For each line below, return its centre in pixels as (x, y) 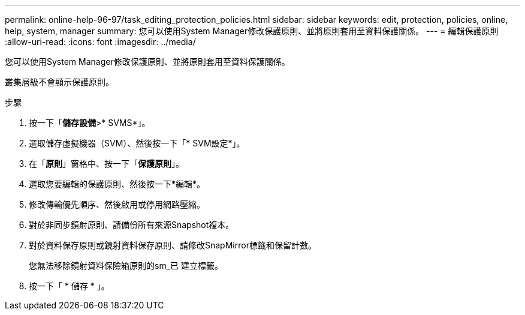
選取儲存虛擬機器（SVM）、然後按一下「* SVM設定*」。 (137, 143)
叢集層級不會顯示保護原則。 (59, 82)
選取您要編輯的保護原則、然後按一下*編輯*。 (117, 184)
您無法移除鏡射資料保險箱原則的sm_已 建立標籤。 (126, 265)
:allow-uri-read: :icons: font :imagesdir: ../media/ (100, 42)
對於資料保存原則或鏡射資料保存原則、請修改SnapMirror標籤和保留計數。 (173, 245)
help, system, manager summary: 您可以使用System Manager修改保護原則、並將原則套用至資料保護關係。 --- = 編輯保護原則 (252, 31)
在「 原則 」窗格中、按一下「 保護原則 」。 (106, 163)
